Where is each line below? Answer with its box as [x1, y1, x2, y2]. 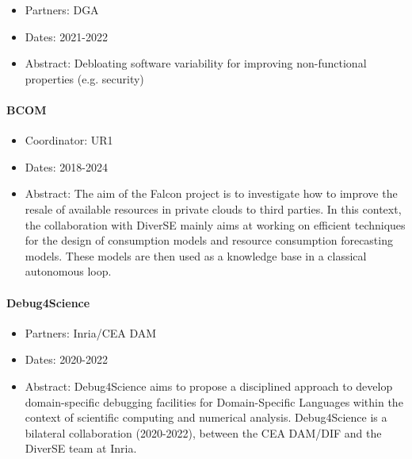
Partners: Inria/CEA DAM [25, 324, 157, 341]
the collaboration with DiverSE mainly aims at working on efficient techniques [25, 216, 406, 233]
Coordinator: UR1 [25, 132, 113, 148]
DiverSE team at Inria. [25, 440, 137, 457]
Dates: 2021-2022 [25, 28, 108, 44]
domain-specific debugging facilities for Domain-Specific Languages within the [25, 393, 403, 410]
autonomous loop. [25, 263, 112, 280]
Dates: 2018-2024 [25, 158, 108, 175]
